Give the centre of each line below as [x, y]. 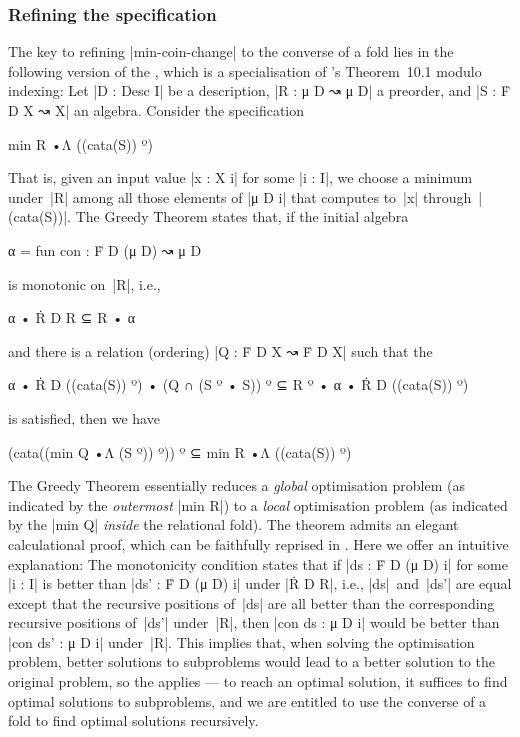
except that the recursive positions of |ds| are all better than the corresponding [251, 602]
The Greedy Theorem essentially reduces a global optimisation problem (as [236, 485]
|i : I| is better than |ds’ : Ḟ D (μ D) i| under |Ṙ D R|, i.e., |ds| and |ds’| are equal [260, 583]
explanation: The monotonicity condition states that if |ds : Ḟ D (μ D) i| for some [258, 563]
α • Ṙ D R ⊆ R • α [72, 317]
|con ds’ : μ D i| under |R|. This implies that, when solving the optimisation [241, 641]
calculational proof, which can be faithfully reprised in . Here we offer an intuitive [258, 543]
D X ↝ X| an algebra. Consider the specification [156, 110]
